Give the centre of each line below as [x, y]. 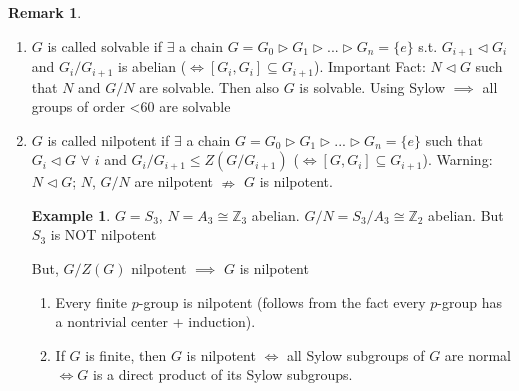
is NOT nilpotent [103, 234]
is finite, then [126, 354]
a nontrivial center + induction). [155, 321]
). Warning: [457, 159]
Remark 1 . [45, 12]
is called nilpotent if [108, 139]
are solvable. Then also [209, 86]
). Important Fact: [370, 66]
